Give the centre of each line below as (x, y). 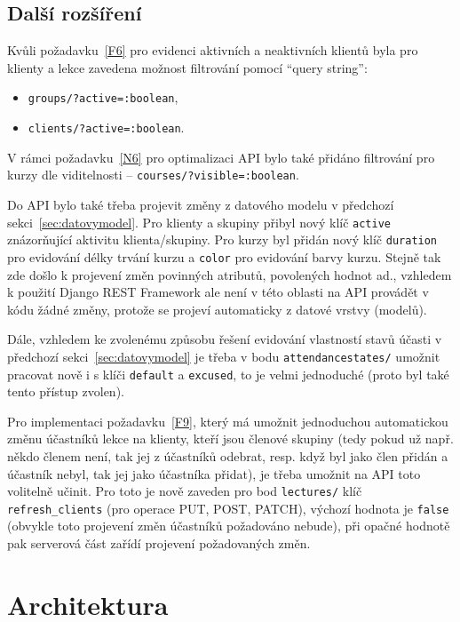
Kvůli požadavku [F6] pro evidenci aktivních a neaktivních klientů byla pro (213, 50)
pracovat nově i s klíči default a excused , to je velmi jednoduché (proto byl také (228, 374)
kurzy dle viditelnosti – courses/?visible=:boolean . (153, 175)
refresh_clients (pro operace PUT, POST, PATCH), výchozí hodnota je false (228, 508)
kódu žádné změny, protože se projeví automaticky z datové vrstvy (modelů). (217, 309)
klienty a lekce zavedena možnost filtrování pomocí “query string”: (187, 67)
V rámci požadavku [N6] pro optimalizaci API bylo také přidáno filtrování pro (221, 157)
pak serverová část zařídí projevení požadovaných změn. (159, 543)
